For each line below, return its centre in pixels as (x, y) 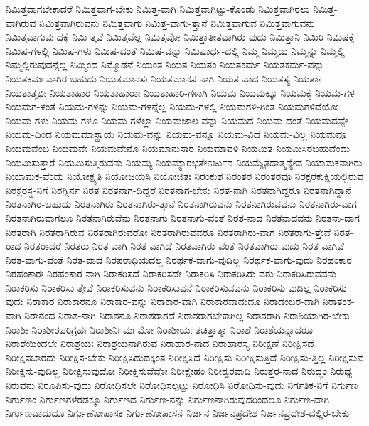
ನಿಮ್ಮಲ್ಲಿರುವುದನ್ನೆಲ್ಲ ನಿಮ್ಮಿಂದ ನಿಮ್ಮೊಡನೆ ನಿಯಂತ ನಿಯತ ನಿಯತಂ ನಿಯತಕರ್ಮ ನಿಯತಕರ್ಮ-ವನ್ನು (165, 64)
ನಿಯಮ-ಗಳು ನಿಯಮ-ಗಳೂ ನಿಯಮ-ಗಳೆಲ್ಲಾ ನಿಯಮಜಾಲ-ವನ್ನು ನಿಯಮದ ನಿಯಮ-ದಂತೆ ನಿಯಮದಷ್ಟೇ (177, 120)
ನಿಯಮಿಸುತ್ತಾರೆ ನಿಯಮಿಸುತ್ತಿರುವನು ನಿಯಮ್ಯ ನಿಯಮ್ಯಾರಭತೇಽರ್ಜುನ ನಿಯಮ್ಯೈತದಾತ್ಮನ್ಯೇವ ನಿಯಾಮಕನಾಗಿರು (184, 162)
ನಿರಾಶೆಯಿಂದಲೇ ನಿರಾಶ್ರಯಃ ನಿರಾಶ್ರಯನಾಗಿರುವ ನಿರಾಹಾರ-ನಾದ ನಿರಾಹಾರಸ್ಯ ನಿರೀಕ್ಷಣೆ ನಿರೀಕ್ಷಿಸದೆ (160, 343)
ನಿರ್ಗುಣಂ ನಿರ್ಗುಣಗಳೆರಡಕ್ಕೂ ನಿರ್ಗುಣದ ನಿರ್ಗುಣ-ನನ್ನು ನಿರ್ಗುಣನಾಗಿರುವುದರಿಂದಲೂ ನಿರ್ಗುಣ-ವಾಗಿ (168, 399)
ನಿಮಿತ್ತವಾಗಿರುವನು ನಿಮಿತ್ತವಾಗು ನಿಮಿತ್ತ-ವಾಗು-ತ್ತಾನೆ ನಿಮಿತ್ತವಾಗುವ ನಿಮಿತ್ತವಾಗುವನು (177, 22)
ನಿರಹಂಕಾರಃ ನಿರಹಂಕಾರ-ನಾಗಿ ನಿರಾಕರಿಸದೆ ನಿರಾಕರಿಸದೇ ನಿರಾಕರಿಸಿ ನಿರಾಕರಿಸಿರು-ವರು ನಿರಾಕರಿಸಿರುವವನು (171, 273)
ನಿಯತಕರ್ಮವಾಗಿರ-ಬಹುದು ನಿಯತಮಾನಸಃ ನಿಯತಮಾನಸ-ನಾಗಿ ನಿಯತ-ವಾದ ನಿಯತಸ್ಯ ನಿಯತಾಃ (164, 78)
